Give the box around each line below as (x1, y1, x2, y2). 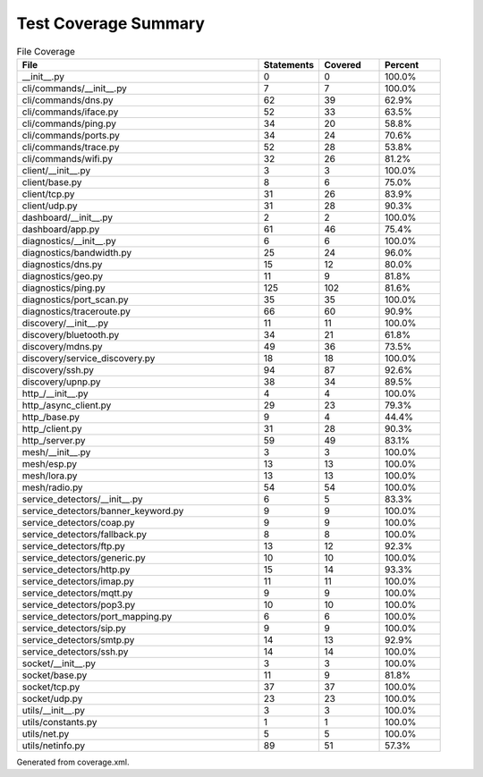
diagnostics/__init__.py (21, 234, 116, 247)
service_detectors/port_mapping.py (21, 610, 173, 622)
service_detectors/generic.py (21, 551, 147, 563)
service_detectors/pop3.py (21, 598, 136, 611)
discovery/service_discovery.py (21, 351, 156, 364)
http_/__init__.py (21, 387, 89, 400)
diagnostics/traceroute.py (21, 305, 131, 317)
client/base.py (21, 175, 82, 188)
